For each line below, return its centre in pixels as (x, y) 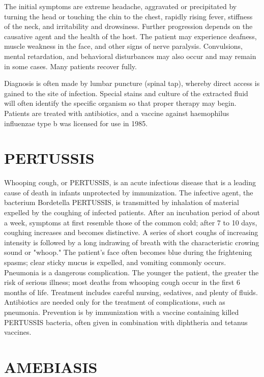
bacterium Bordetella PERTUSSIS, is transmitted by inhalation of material (122, 202)
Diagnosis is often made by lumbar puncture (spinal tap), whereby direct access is (132, 83)
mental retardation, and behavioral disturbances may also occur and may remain (130, 56)
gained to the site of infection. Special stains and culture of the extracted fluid (126, 93)
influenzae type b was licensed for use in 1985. (76, 123)
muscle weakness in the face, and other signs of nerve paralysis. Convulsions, (123, 46)
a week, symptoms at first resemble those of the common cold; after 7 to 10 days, (131, 222)
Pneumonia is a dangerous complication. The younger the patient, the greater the (131, 272)
